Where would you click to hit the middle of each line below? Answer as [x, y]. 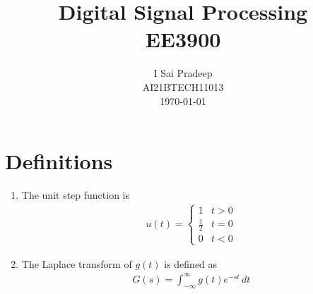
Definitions [59, 161]
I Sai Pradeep [183, 73]
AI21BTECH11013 [183, 86]
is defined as [191, 263]
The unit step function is [76, 195]
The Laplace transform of [77, 263]
